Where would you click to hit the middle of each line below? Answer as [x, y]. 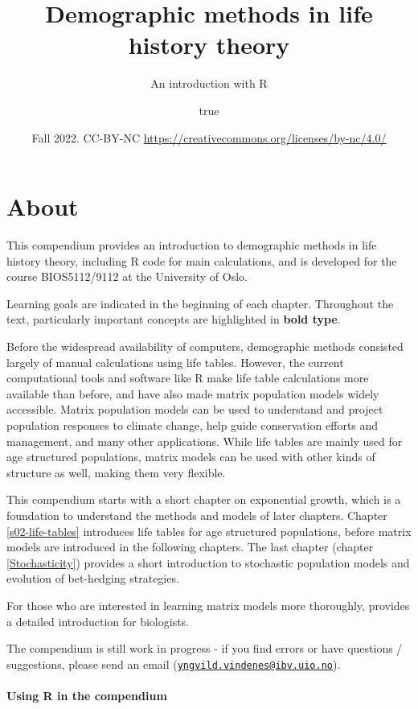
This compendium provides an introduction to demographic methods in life [192, 245]
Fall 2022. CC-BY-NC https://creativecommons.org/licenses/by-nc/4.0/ [209, 137]
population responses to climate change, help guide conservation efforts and [193, 425]
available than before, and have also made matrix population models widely [193, 393]
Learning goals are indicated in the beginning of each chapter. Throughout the [200, 303]
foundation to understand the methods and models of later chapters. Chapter [197, 515]
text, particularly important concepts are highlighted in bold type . [174, 319]
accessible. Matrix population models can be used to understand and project [195, 409]
